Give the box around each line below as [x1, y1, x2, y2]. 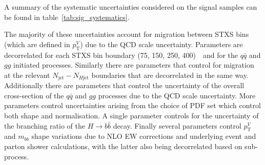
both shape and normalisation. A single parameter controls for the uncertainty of [4, 110, 259, 120]
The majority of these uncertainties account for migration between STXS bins [4, 29, 249, 39]
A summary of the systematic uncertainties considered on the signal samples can [4, 2, 257, 12]
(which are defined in [4, 38, 70, 49]
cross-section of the [4, 90, 64, 100]
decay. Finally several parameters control [113, 120, 241, 131]
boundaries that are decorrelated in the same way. [91, 69, 249, 80]
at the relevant [4, 69, 50, 80]
